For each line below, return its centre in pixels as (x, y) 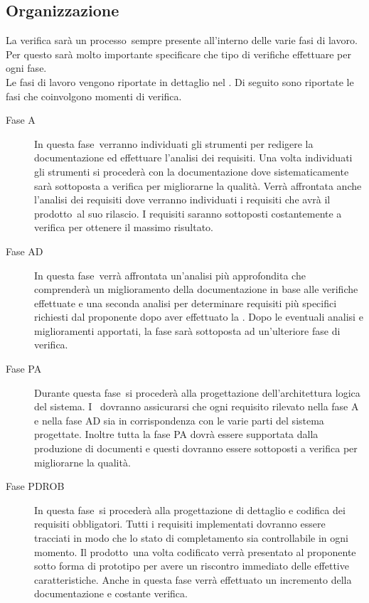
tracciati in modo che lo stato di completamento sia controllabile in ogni (191, 538)
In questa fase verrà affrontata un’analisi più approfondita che (170, 275)
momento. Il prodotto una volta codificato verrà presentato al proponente (195, 551)
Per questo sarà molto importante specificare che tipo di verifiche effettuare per (178, 54)
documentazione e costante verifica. (111, 593)
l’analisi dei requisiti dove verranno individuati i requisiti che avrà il (182, 199)
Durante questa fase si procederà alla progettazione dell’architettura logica (197, 392)
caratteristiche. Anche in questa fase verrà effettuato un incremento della (193, 579)
